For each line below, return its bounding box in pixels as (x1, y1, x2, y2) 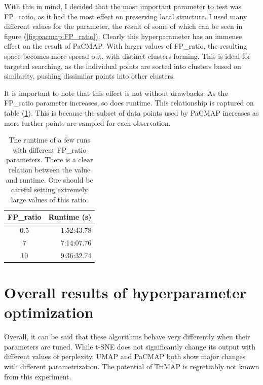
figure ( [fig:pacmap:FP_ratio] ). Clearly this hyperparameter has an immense (4, 30, 242, 41)
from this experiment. (4, 371, 71, 381)
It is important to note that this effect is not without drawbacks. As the (4, 87, 228, 98)
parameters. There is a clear (6, 154, 93, 165)
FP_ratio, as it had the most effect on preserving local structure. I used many (4, 11, 247, 21)
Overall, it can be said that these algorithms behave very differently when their (4, 331, 250, 342)
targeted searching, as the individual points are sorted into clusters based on (4, 60, 241, 71)
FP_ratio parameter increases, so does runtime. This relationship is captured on (4, 97, 254, 108)
